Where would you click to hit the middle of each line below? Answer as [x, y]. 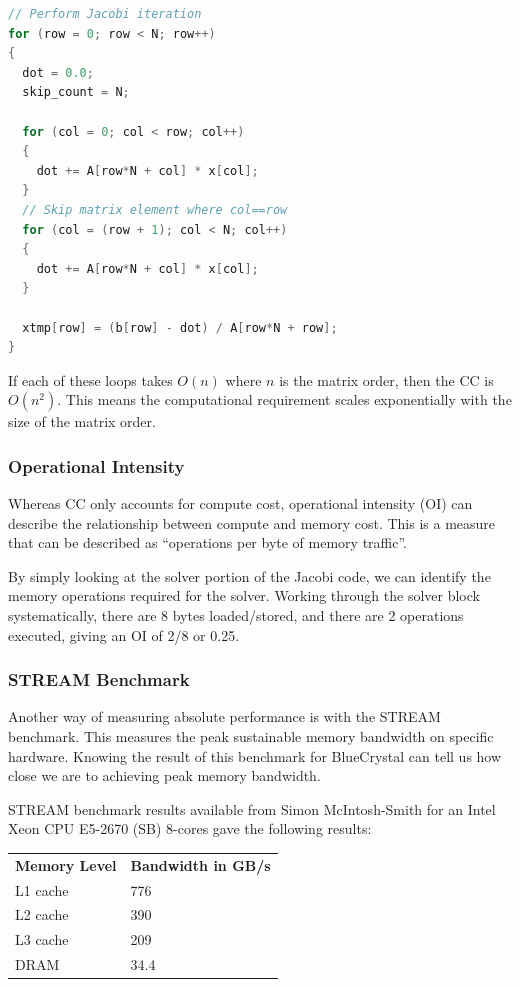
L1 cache [42, 889]
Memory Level [66, 864]
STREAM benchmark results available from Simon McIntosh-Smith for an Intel [252, 808]
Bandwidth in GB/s [200, 864]
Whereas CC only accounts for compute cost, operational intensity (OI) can [240, 503]
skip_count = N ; [76, 92]
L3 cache [42, 939]
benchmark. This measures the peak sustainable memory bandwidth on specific [251, 736]
